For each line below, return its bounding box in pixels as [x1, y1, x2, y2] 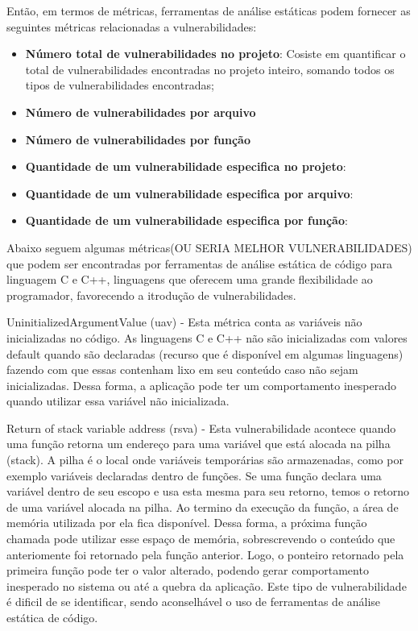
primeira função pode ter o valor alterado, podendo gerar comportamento [6, 562, 369, 579]
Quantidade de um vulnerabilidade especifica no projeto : [25, 158, 346, 175]
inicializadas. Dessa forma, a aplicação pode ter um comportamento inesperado [6, 376, 397, 393]
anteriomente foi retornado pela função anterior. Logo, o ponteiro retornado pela [6, 546, 404, 563]
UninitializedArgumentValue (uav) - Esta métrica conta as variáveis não [6, 313, 362, 330]
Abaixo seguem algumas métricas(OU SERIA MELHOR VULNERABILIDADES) [6, 239, 412, 255]
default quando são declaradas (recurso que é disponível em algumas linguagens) [6, 345, 404, 362]
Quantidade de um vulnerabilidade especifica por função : [25, 212, 348, 229]
